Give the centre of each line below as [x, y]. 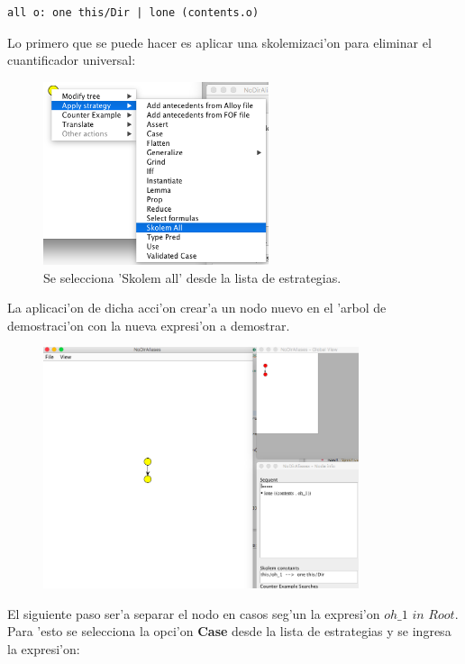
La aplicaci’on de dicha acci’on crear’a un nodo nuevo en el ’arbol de [197, 308]
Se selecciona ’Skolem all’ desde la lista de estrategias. [192, 277]
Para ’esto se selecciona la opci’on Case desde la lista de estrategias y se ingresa [229, 631]
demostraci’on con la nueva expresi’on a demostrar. [149, 325]
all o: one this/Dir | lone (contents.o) [133, 13]
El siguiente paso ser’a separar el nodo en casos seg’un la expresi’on [194, 613]
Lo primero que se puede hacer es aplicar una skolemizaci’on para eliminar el [219, 42]
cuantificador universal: [72, 60]
